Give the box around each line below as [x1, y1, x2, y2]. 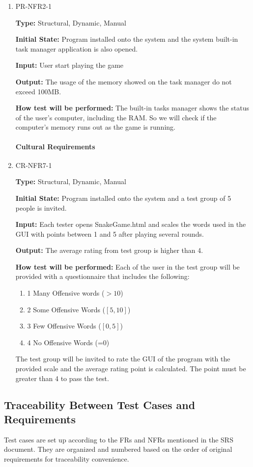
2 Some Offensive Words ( [27, 304, 106, 314]
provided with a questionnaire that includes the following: [15, 271, 190, 281]
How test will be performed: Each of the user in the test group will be [15, 261, 240, 272]
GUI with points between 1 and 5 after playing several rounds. [15, 228, 204, 239]
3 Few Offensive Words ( [27, 321, 101, 331]
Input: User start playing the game [15, 60, 124, 70]
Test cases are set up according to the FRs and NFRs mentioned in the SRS [4, 434, 233, 444]
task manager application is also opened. [15, 43, 138, 54]
